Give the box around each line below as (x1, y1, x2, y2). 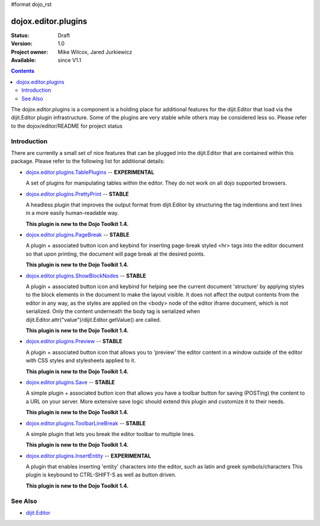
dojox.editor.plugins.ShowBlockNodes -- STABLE (25, 272, 146, 279)
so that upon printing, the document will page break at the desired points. (25, 250, 206, 257)
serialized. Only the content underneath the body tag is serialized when (25, 308, 200, 315)
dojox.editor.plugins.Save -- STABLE (25, 379, 115, 386)
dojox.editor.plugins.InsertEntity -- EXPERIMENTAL (25, 452, 151, 459)
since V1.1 (57, 57, 82, 64)
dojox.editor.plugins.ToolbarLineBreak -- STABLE (25, 419, 146, 427)
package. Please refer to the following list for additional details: (11, 157, 165, 165)
